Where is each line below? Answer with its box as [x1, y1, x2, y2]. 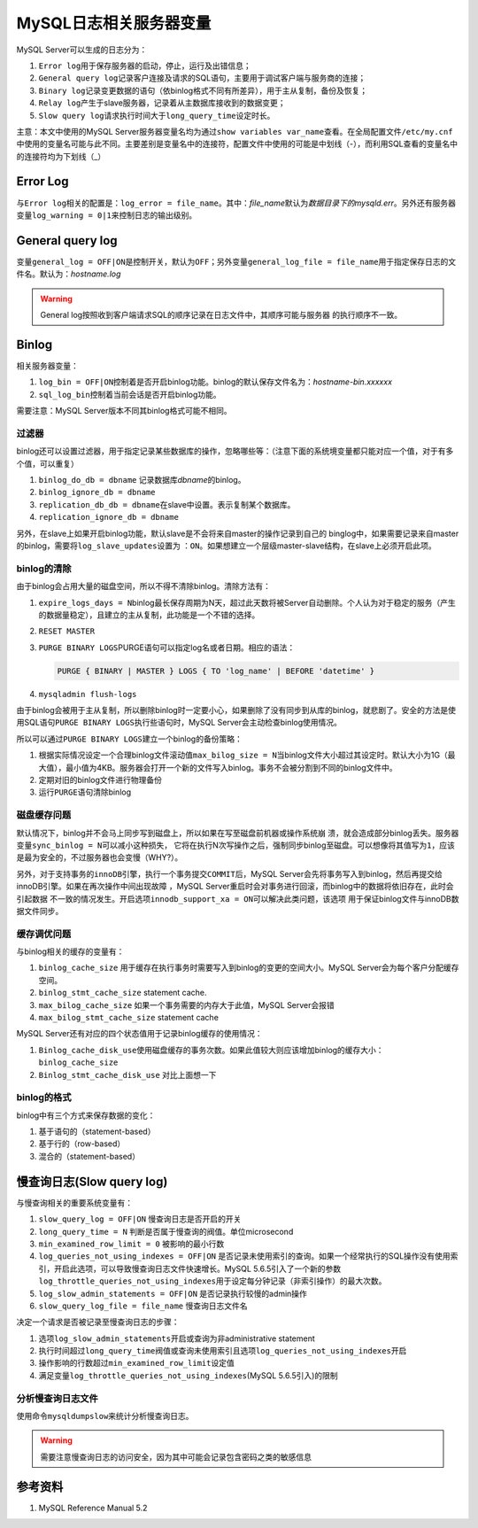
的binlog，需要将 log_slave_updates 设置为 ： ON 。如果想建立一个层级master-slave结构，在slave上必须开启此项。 [16, 540, 437, 551]
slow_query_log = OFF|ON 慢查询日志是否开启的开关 [38, 1214, 242, 1224]
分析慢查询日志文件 [16, 1392, 99, 1404]
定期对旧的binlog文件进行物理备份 [38, 775, 163, 786]
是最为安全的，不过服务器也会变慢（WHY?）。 [16, 852, 183, 863]
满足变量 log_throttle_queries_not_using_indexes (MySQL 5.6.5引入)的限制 [38, 1369, 338, 1381]
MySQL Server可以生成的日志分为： [16, 44, 148, 55]
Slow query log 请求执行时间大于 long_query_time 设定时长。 [38, 110, 275, 120]
